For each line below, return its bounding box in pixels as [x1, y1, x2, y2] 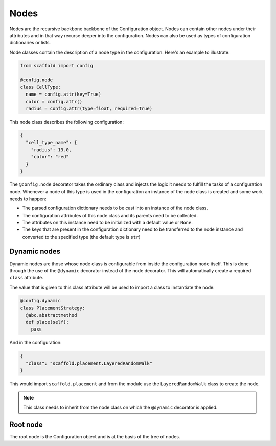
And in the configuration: [9, 340, 62, 346]
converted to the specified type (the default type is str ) [22, 233, 141, 240]
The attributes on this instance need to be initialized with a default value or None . [22, 219, 193, 225]
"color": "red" [31, 154, 69, 160]
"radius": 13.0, [31, 147, 72, 153]
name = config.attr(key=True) [26, 91, 102, 97]
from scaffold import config [20, 63, 94, 68]
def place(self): [26, 319, 69, 325]
